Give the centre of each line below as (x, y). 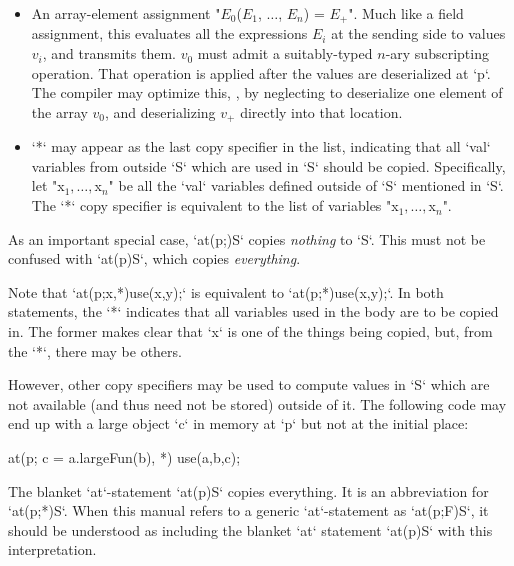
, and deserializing (160, 111)
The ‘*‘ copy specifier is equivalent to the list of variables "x (215, 205)
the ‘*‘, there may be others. (95, 350)
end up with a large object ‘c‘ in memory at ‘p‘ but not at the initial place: (238, 423)
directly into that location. (321, 111)
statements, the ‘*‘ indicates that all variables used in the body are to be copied (253, 311)
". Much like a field (406, 13)
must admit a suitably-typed (285, 53)
